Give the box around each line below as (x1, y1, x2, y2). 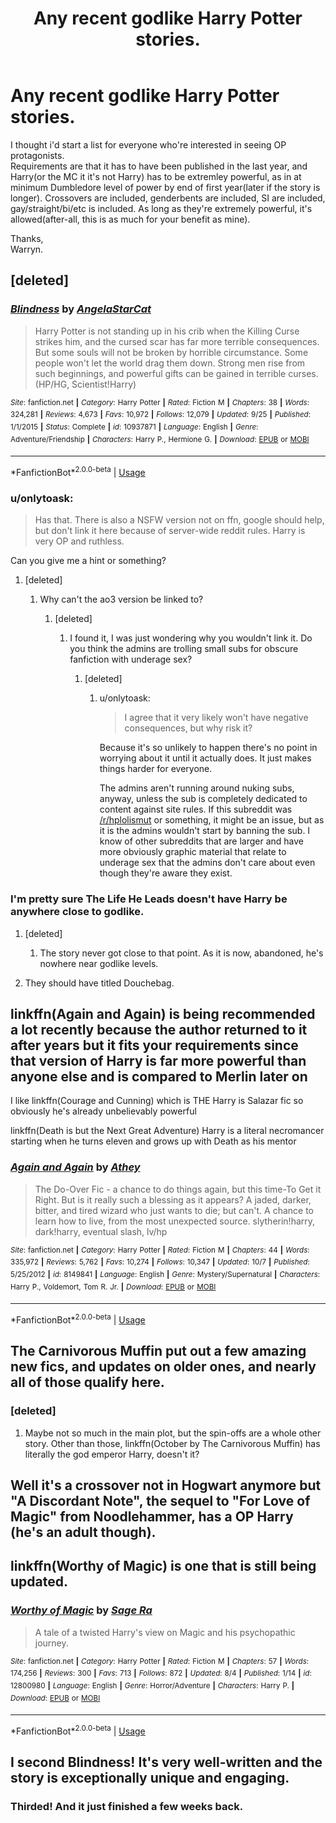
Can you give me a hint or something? (10, 555, 167, 567)
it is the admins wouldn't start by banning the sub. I (99, 825, 311, 837)
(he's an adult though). (10, 1523, 157, 1541)
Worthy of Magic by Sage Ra (10, 1603, 153, 1617)
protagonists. (10, 149, 65, 161)
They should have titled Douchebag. (24, 977, 175, 989)
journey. (34, 1637, 69, 1649)
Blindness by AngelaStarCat (10, 302, 152, 316)
